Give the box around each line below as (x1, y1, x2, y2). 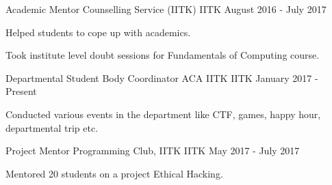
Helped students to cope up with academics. (5, 25, 191, 39)
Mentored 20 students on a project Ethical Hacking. (5, 166, 223, 180)
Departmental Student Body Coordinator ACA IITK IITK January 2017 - (5, 70, 318, 85)
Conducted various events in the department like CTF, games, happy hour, (5, 106, 321, 121)
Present (5, 84, 37, 98)
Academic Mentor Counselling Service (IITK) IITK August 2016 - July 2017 (5, 2, 327, 16)
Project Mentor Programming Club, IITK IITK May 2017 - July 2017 (5, 143, 300, 158)
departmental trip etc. (5, 120, 99, 134)
